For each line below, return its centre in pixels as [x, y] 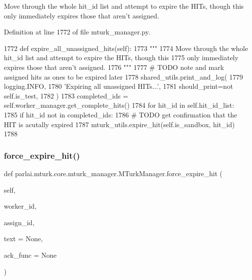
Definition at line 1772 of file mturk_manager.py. [77, 32]
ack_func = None [30, 255]
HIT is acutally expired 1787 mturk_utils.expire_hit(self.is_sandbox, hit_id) [119, 124]
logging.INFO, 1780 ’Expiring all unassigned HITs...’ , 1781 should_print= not [118, 86]
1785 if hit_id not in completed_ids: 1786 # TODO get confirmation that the [121, 114]
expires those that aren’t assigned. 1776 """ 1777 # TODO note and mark [114, 67]
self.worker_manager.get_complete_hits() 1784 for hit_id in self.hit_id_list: [119, 105]
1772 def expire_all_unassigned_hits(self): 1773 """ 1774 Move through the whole [126, 48]
